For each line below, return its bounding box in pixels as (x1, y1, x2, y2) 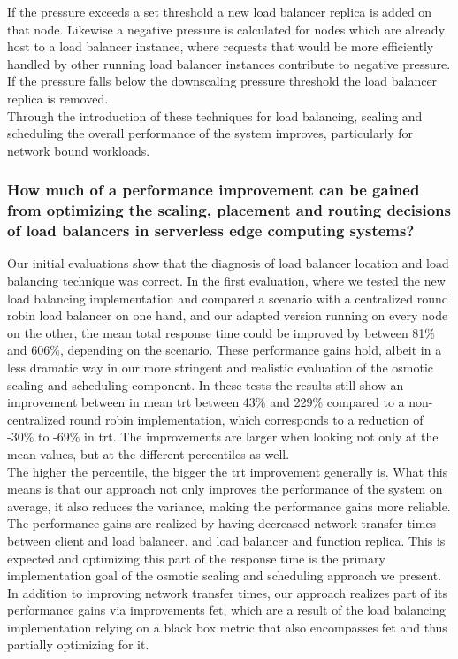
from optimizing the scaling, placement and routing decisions (7, 199, 451, 221)
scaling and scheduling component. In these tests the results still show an (7, 375, 404, 394)
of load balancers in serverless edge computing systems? (7, 219, 415, 241)
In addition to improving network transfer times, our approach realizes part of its (7, 583, 448, 602)
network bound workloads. (7, 141, 150, 159)
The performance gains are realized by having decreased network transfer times (7, 514, 437, 533)
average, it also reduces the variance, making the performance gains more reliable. (7, 496, 451, 515)
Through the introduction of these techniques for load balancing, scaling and (7, 106, 423, 125)
